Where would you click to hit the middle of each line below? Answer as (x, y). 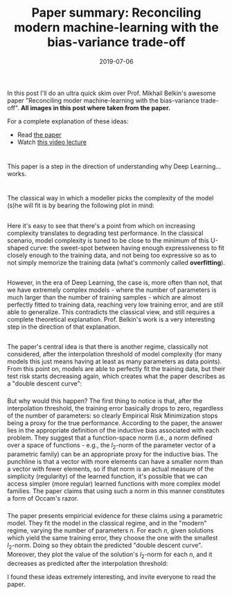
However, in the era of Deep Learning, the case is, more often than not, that (115, 283)
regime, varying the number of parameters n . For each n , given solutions (110, 531)
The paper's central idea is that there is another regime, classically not (108, 347)
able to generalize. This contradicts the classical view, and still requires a (111, 312)
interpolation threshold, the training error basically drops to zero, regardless (115, 408)
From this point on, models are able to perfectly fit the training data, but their (116, 369)
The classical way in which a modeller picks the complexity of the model (110, 198)
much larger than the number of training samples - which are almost (105, 297)
